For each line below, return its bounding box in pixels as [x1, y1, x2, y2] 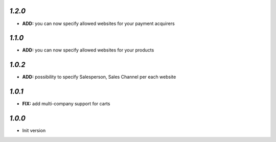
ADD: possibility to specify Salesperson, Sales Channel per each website [22, 74, 176, 80]
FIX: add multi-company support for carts [22, 101, 110, 107]
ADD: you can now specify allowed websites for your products [22, 47, 154, 53]
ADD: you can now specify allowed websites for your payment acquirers [22, 20, 175, 27]
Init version [22, 128, 46, 134]
